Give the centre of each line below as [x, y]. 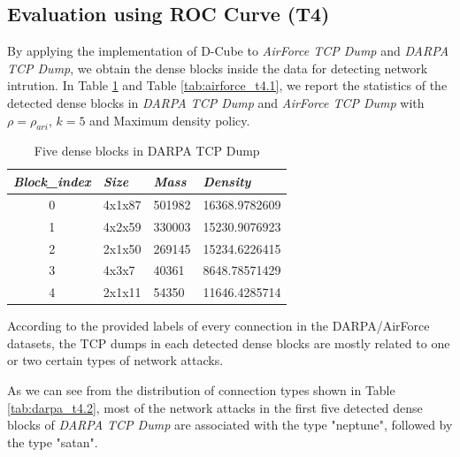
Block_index [52, 181]
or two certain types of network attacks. [115, 360]
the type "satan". [53, 442]
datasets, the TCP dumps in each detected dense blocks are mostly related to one [229, 343]
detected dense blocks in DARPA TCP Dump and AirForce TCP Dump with [216, 102]
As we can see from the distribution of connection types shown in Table [201, 390]
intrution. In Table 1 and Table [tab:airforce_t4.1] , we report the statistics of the [227, 85]
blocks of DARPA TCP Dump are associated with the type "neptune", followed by [230, 425]
